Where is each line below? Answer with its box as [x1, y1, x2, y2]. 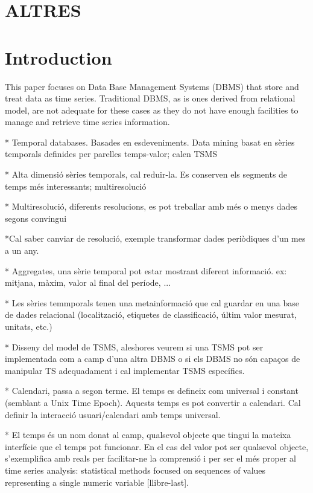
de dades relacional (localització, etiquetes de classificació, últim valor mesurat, [5, 308, 297, 321]
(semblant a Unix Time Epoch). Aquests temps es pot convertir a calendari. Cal [5, 396, 301, 408]
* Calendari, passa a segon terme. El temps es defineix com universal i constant [5, 384, 299, 397]
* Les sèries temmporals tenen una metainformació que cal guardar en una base [5, 296, 300, 309]
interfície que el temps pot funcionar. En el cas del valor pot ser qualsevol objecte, [5, 440, 309, 453]
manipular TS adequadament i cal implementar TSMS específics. [5, 364, 245, 376]
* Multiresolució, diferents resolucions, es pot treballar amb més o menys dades [5, 200, 297, 213]
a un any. [5, 244, 39, 257]
